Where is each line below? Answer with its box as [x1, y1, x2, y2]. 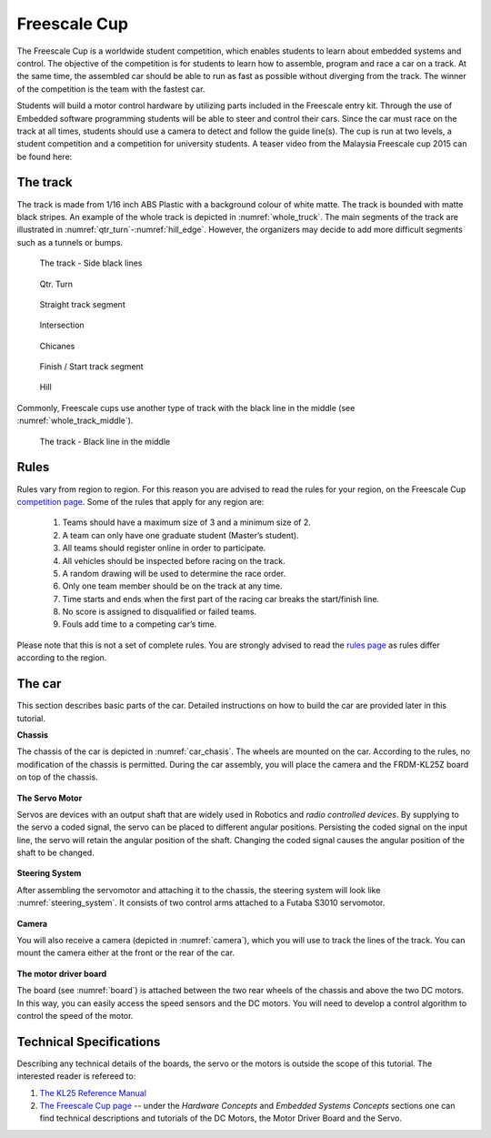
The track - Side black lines [39, 257, 143, 268]
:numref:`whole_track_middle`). [16, 415, 134, 427]
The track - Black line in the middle [39, 436, 171, 447]
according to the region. [16, 652, 107, 663]
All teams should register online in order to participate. [62, 542, 266, 554]
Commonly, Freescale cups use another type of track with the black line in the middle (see [16, 402, 356, 413]
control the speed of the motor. [16, 1010, 134, 1021]
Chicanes [39, 340, 75, 351]
